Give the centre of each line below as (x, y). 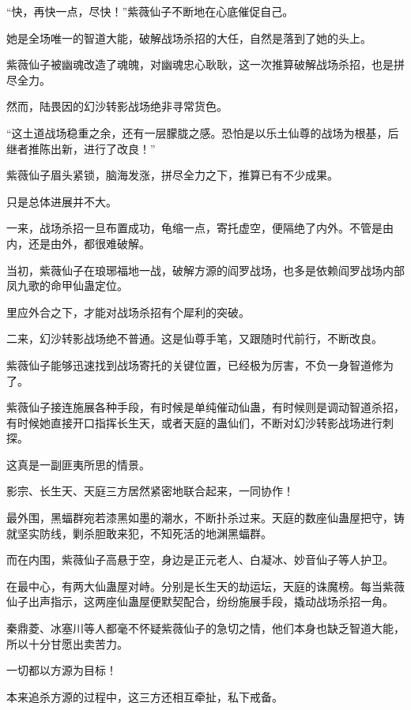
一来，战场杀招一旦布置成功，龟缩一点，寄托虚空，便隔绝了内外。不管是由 (200, 228)
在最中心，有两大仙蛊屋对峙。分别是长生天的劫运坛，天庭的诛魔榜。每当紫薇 (205, 586)
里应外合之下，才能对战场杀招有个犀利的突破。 (128, 312)
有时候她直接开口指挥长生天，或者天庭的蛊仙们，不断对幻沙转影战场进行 (194, 422)
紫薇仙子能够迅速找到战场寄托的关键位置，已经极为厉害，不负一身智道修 (194, 364)
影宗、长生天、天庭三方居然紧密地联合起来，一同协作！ (150, 491)
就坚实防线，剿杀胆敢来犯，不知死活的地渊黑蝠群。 (139, 533)
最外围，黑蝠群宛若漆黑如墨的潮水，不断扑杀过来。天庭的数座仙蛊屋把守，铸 (205, 518)
